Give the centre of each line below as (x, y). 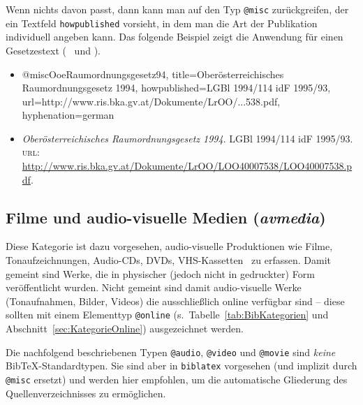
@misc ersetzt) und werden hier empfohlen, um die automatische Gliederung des (177, 379)
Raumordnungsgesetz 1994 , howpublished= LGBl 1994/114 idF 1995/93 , (176, 88)
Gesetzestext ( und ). (53, 50)
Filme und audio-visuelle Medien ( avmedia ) (166, 217)
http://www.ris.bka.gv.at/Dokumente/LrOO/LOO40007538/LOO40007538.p (187, 166)
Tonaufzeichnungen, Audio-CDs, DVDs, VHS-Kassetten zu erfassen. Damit (168, 260)
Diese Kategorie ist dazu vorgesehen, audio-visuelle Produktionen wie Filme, (169, 246)
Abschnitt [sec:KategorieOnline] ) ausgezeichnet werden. (125, 329)
